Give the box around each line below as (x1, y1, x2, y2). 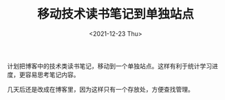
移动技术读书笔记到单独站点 (36, 6, 194, 22)
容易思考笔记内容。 (25, 70, 80, 79)
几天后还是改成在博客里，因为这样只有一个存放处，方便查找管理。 (7, 85, 194, 93)
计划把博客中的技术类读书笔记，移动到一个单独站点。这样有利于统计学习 (7, 61, 212, 70)
